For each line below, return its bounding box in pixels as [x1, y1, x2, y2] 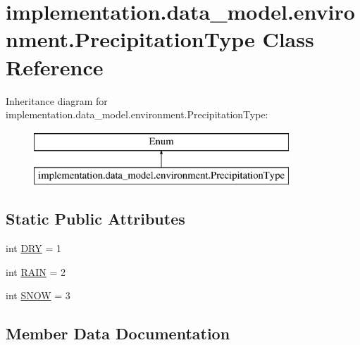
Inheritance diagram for [6, 93, 108, 108]
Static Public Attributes [6, 208, 185, 230]
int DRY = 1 [6, 241, 61, 256]
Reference [6, 52, 104, 81]
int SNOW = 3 [6, 288, 70, 303]
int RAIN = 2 [6, 264, 66, 279]
